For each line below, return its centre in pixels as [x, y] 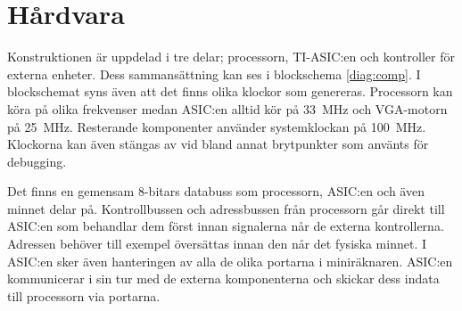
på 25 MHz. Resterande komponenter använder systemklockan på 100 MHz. [217, 126]
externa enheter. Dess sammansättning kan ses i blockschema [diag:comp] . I [214, 74]
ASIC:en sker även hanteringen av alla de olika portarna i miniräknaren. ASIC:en [230, 261]
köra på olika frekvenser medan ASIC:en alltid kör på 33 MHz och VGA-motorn [227, 108]
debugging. [37, 161]
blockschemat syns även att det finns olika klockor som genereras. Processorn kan [230, 91]
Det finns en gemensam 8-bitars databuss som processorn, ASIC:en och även [216, 191]
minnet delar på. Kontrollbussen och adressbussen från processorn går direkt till [226, 208]
